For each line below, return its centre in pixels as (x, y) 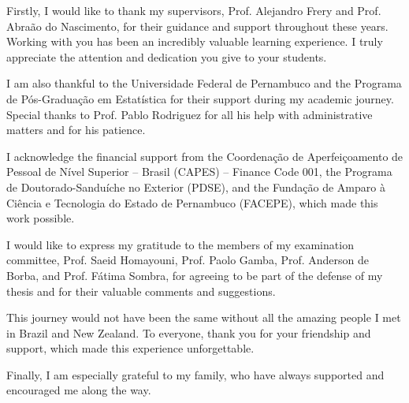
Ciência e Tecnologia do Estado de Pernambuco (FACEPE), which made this (192, 202)
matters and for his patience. (76, 130)
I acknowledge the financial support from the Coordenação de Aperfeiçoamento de (205, 156)
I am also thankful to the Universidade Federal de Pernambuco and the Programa (204, 83)
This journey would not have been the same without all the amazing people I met (204, 317)
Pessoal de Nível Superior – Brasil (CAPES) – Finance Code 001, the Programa (199, 172)
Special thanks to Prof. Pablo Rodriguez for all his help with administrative (190, 114)
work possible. (41, 218)
